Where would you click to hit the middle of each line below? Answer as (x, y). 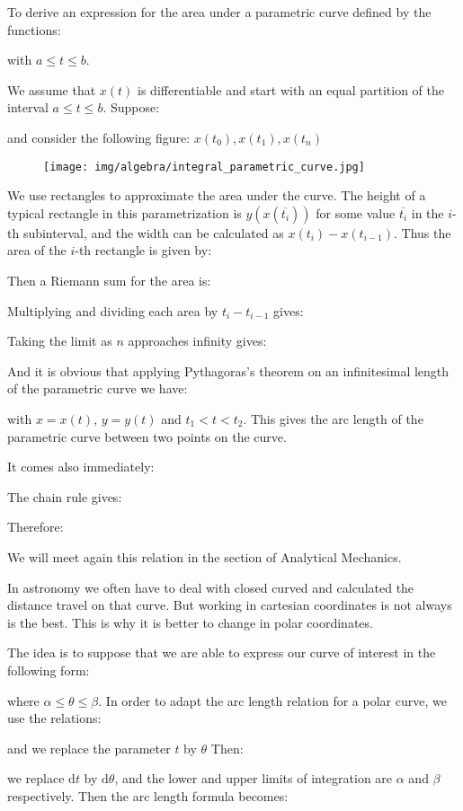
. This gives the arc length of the (333, 418)
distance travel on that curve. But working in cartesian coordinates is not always (230, 605)
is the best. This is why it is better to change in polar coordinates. (190, 622)
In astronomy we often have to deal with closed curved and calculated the (211, 587)
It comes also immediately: (81, 467)
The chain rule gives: (65, 496)
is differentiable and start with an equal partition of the (291, 89)
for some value (356, 212)
